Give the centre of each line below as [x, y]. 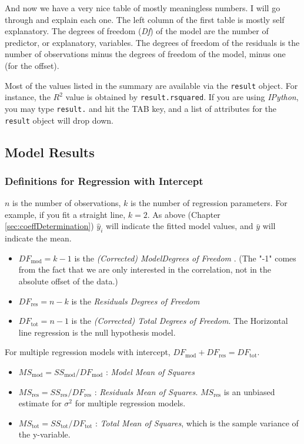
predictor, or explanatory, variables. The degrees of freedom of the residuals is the [152, 42]
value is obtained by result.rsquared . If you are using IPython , [182, 97]
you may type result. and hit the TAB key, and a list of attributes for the [141, 108]
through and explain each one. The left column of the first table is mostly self [145, 19]
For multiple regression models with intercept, [88, 352]
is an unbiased [249, 391]
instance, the [28, 97]
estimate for [40, 403]
